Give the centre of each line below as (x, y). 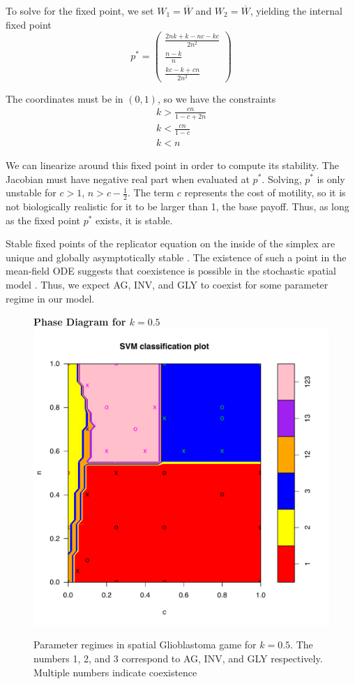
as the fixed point (43, 220)
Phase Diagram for (80, 322)
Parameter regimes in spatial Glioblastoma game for (145, 645)
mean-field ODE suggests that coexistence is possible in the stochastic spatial (171, 271)
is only (331, 179)
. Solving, (282, 179)
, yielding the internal (296, 10)
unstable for (31, 192)
